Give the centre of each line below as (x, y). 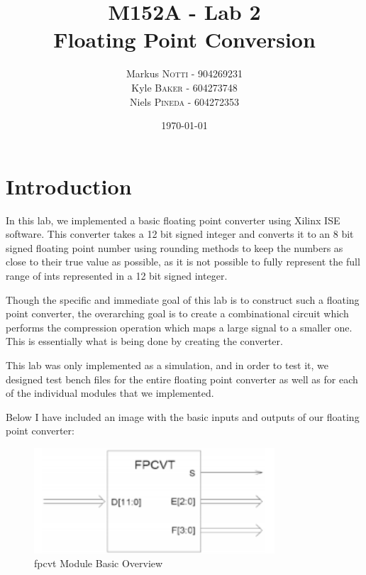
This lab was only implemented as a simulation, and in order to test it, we (167, 365)
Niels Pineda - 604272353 (184, 101)
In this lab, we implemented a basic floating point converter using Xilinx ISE (173, 220)
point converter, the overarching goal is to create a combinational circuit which (177, 313)
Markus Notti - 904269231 (184, 73)
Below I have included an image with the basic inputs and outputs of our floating (183, 416)
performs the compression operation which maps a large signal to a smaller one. (179, 327)
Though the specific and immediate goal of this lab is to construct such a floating (183, 299)
